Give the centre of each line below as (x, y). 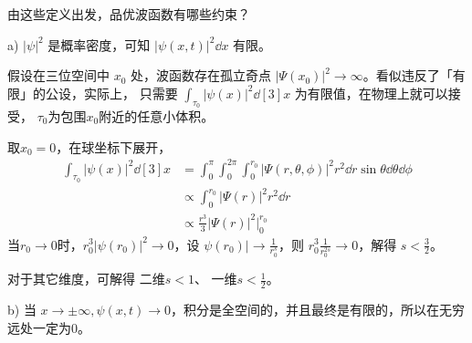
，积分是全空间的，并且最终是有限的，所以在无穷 (318, 310)
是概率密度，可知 (99, 44)
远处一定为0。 (49, 327)
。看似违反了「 (408, 75)
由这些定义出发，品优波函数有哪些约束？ (129, 14)
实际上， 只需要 (131, 93)
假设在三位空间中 (58, 75)
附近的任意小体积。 (157, 115)
